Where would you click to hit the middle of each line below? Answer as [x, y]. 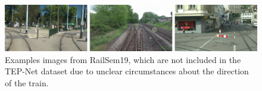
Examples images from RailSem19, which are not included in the [123, 59]
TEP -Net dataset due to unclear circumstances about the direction [127, 71]
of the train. [27, 82]
